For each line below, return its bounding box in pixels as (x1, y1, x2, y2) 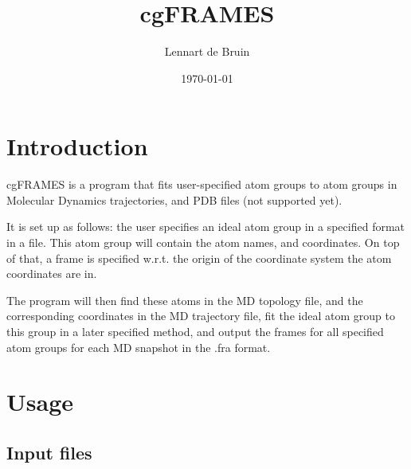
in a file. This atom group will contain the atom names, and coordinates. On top (6, 234, 400, 251)
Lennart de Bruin (164, 43, 250, 60)
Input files (6, 440, 92, 464)
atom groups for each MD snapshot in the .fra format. (6, 338, 271, 355)
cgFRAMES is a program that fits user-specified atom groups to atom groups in (6, 176, 397, 193)
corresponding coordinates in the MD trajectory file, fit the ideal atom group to (6, 307, 395, 324)
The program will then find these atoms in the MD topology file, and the (6, 291, 363, 308)
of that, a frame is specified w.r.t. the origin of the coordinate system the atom (6, 249, 392, 266)
